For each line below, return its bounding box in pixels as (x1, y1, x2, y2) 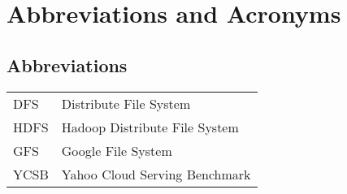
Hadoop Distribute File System (61, 117, 239, 136)
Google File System (61, 140, 172, 160)
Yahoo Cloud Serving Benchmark (61, 164, 251, 183)
